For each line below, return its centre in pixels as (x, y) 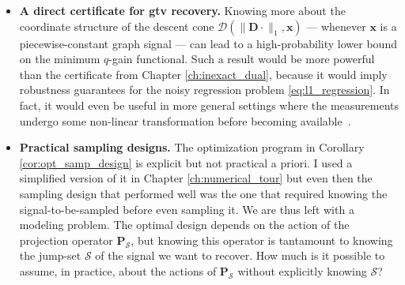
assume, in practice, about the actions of (118, 270)
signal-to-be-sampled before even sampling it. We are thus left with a (187, 209)
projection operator (66, 240)
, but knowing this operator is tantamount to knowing (262, 240)
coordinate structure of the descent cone (117, 26)
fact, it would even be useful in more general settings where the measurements (209, 105)
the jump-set (50, 255)
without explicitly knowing (302, 270)
